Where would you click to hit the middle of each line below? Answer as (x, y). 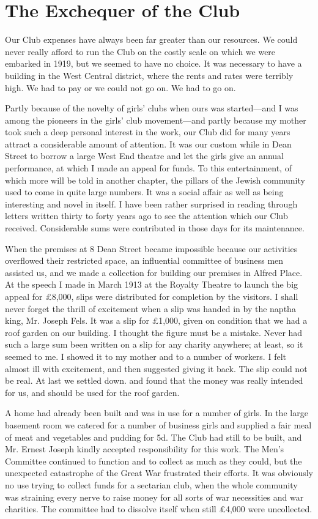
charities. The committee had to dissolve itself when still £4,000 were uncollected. (159, 509)
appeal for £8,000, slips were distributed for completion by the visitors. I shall (152, 296)
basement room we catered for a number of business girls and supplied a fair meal (158, 424)
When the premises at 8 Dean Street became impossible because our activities (151, 248)
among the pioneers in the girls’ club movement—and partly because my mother (156, 120)
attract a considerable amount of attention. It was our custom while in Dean (148, 144)
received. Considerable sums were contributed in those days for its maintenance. (155, 228)
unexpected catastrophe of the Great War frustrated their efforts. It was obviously (159, 473)
